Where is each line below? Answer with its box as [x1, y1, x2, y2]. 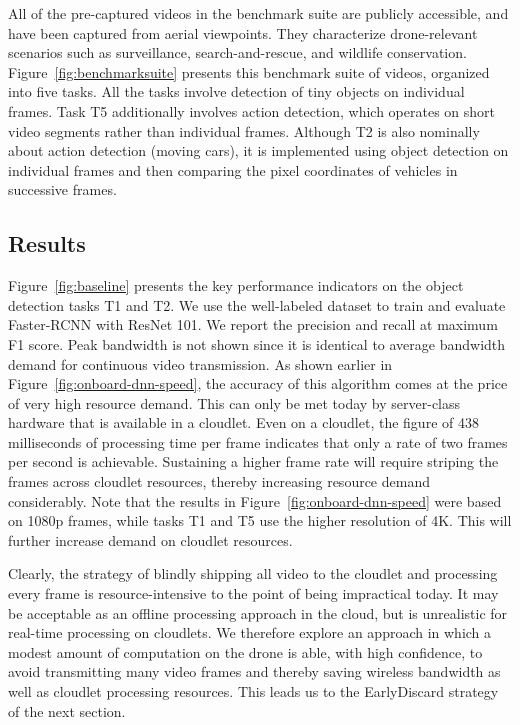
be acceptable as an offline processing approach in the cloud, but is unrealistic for [8, 602, 508, 623]
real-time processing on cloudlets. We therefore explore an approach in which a [8, 622, 492, 643]
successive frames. [8, 179, 117, 200]
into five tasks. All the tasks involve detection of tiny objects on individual [8, 81, 465, 102]
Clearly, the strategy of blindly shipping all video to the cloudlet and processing [8, 563, 498, 584]
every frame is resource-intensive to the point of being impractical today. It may [8, 583, 499, 604]
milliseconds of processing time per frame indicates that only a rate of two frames [8, 431, 508, 452]
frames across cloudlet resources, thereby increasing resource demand [8, 471, 430, 492]
